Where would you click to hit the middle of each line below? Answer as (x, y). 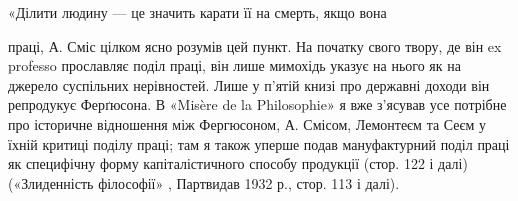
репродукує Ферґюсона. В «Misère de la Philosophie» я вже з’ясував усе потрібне (257, 104)
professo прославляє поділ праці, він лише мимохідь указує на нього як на (234, 65)
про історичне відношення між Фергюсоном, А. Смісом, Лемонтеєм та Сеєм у (247, 123)
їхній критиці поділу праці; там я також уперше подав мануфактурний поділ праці (259, 143)
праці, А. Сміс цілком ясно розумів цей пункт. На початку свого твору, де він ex (255, 45)
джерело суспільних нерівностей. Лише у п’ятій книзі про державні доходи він (249, 84)
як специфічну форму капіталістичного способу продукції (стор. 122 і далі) (238, 163)
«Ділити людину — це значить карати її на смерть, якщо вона (197, 12)
